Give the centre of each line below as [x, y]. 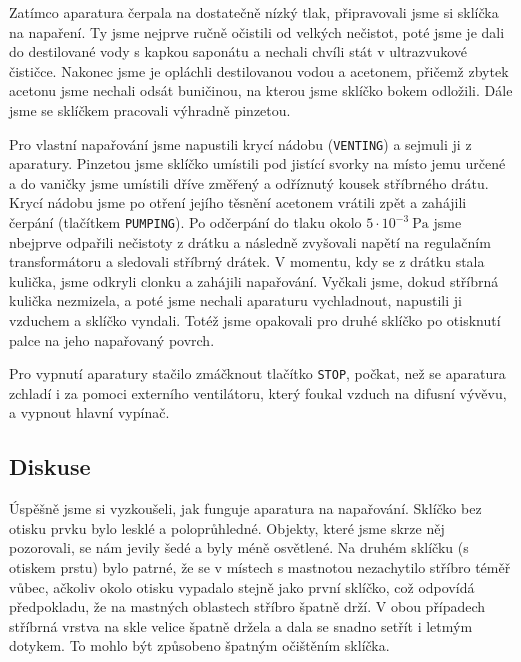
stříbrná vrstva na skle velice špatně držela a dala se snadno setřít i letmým [241, 625]
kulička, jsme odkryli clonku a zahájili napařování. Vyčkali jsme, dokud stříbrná [254, 280]
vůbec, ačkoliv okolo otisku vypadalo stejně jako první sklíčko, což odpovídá [242, 586]
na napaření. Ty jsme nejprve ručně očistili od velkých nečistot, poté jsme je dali [257, 31]
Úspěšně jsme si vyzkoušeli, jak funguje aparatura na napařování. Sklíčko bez [245, 508]
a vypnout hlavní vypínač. [89, 412]
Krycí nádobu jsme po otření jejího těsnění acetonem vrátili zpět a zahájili [238, 202]
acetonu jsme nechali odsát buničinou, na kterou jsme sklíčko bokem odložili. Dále [261, 90]
